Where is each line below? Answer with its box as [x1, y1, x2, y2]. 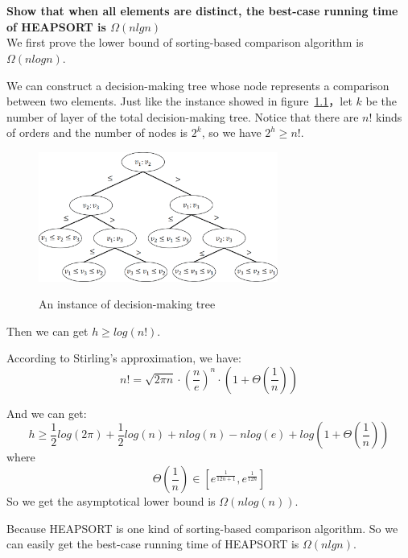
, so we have [201, 124, 262, 141]
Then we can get [6, 322, 89, 339]
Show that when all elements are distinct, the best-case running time [6, 2, 398, 19]
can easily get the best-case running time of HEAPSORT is [6, 535, 299, 552]
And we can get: [6, 404, 87, 421]
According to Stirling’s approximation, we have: [6, 349, 241, 366]
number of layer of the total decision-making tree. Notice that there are [6, 108, 359, 125]
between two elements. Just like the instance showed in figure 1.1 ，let [6, 93, 352, 110]
